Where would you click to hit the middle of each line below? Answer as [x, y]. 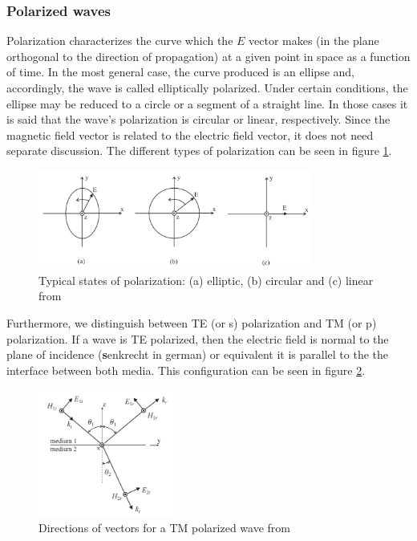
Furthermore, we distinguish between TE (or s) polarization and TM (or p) [192, 322]
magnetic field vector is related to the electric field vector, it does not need [190, 134]
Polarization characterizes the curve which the [120, 41]
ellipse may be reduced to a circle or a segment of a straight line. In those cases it [207, 103]
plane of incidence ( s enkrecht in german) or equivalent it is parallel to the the [197, 354]
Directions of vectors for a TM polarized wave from [164, 528]
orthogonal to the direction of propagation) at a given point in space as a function [208, 56]
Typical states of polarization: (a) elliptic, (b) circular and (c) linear [206, 280]
